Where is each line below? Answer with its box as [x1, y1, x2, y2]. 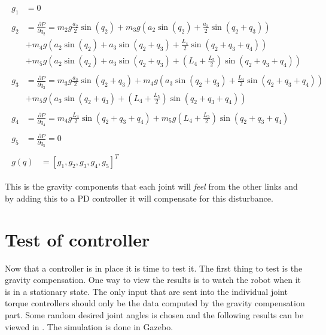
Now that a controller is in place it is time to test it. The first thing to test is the [5, 261, 303, 274]
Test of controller [5, 227, 150, 251]
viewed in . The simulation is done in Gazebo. [5, 320, 173, 333]
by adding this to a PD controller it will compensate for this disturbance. [5, 191, 273, 204]
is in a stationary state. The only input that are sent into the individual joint [5, 285, 288, 297]
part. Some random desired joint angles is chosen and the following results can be [5, 309, 304, 321]
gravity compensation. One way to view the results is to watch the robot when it [5, 273, 301, 286]
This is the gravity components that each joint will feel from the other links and [5, 180, 298, 193]
